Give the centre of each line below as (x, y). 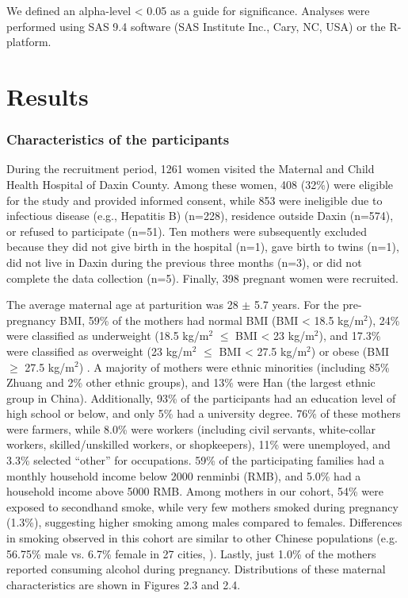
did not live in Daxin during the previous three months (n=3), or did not (184, 262)
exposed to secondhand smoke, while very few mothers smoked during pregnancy (202, 506)
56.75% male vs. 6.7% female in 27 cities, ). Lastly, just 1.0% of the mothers (191, 553)
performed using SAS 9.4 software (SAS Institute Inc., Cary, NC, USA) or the (196, 26)
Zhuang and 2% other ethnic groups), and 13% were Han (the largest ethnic (191, 382)
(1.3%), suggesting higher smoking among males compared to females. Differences (204, 522)
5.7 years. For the (296, 305)
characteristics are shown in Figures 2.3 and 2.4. (124, 584)
